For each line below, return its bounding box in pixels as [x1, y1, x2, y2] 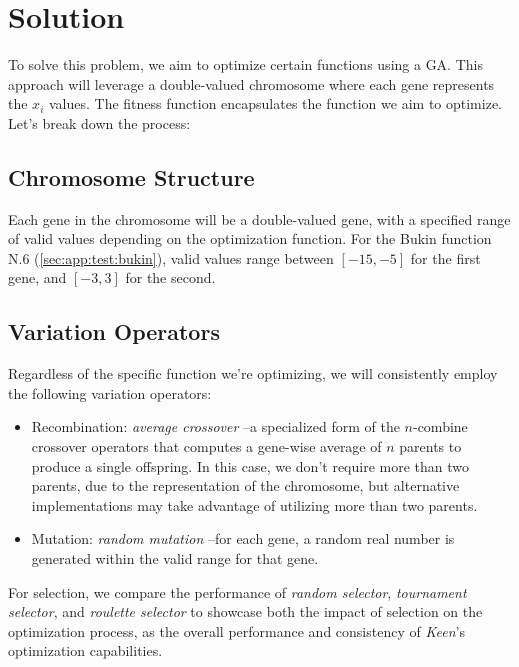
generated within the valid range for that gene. [31, 548, 319, 569]
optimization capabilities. [8, 640, 163, 661]
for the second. [125, 267, 216, 288]
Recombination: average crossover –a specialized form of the [31, 416, 400, 437]
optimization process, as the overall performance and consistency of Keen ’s [8, 620, 465, 641]
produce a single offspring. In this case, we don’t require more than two [31, 455, 470, 476]
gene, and [8, 267, 67, 288]
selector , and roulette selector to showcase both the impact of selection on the [8, 601, 483, 622]
